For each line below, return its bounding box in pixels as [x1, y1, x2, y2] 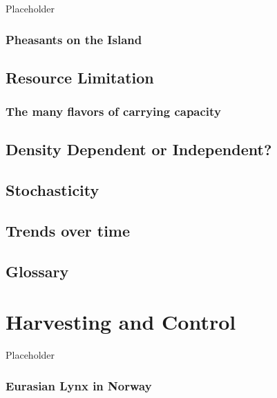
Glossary [6, 260, 69, 281]
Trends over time [6, 220, 131, 241]
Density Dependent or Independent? [6, 139, 272, 160]
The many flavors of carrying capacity [6, 103, 221, 120]
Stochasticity [6, 179, 99, 201]
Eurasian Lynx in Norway [6, 377, 152, 394]
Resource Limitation [6, 66, 154, 88]
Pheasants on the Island [6, 30, 142, 48]
